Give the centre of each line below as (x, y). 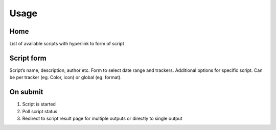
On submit (26, 92)
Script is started (39, 104)
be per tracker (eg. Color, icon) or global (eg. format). (66, 77)
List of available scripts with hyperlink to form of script (67, 44)
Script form (28, 58)
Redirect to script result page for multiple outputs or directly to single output (102, 119)
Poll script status (40, 111)
